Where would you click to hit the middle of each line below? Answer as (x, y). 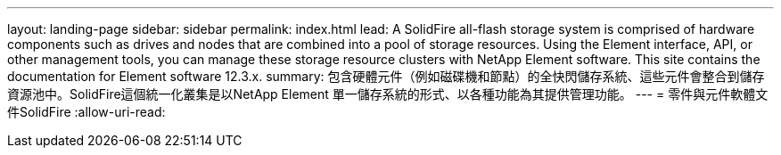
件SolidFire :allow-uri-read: (86, 112)
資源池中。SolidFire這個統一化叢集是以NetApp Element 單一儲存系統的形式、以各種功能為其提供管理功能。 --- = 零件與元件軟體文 (388, 94)
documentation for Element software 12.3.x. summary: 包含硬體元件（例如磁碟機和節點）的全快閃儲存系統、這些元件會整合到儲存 (386, 76)
